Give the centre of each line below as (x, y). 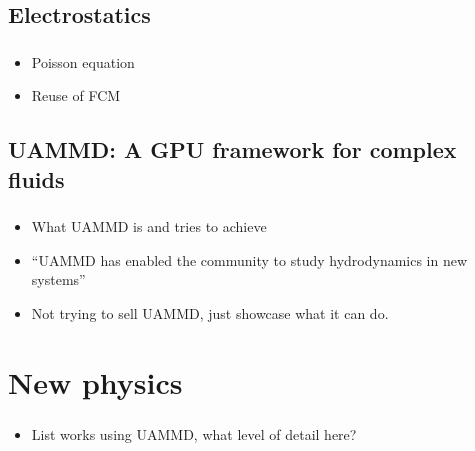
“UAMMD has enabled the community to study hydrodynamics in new (249, 259)
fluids (36, 178)
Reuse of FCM (76, 95)
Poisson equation (83, 61)
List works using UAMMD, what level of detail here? (194, 433)
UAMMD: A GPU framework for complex (232, 149)
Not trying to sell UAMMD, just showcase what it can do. (210, 312)
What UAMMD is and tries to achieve (149, 225)
